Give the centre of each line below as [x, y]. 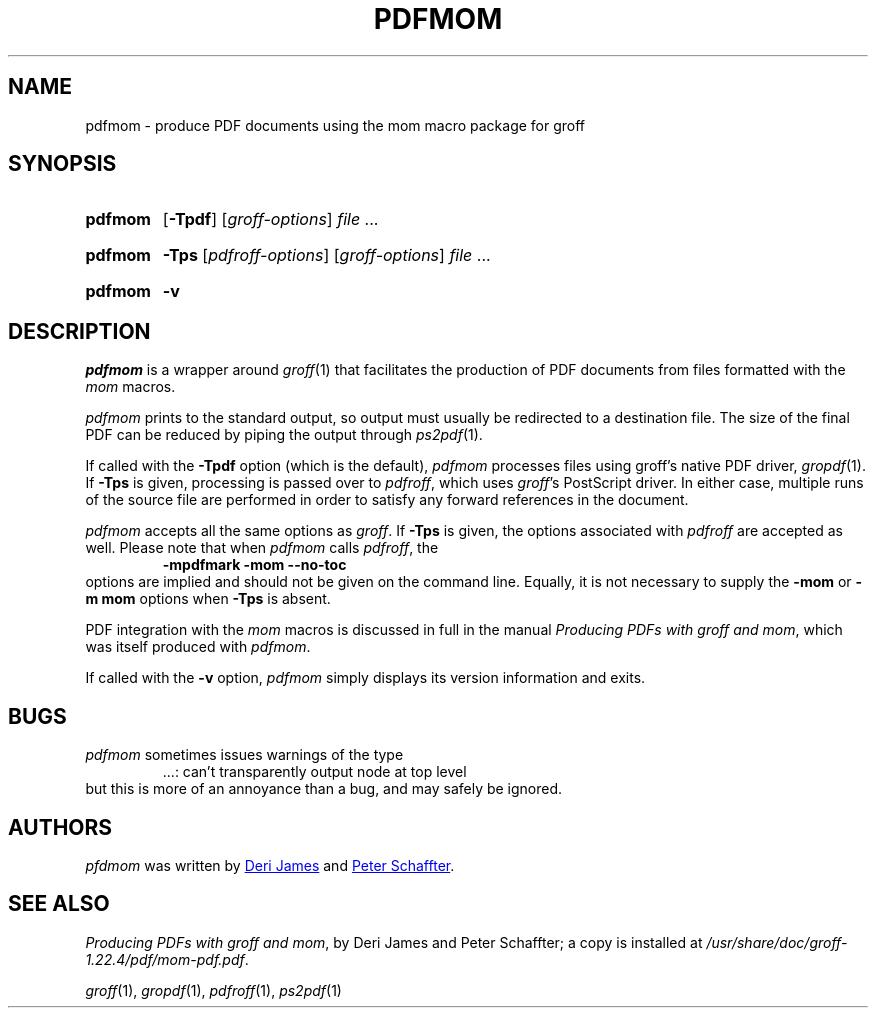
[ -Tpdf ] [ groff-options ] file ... [270, 219]
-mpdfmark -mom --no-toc [254, 565]
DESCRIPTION [79, 331]
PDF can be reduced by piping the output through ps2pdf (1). [284, 435]
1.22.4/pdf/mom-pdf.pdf [165, 959]
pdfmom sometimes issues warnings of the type [244, 755]
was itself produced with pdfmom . [198, 647]
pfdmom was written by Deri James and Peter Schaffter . [270, 865]
